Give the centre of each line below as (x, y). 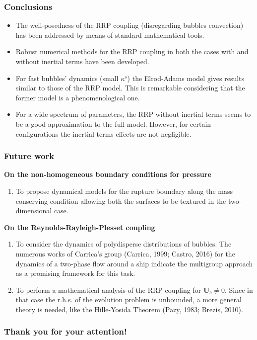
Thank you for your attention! (65, 331)
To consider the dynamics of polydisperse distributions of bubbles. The (124, 244)
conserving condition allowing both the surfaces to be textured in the (121, 201)
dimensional (34, 211)
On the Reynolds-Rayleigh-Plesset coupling (80, 227)
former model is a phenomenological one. (78, 97)
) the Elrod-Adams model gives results (186, 78)
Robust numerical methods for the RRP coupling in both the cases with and (132, 51)
